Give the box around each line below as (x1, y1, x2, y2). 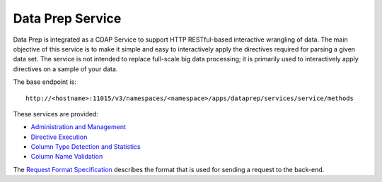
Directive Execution (30, 133, 88, 141)
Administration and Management (30, 123, 127, 131)
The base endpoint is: (13, 78, 77, 86)
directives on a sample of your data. (13, 64, 118, 73)
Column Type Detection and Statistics (30, 142, 141, 151)
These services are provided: (13, 109, 99, 118)
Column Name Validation (30, 152, 103, 161)
